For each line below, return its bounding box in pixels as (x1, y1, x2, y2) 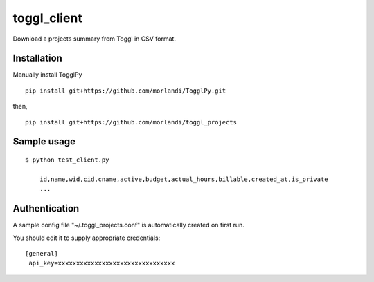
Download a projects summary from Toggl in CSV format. (12, 35, 177, 43)
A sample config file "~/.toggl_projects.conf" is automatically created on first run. (12, 221, 245, 229)
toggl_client (12, 10, 82, 26)
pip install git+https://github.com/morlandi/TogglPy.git (25, 86, 226, 95)
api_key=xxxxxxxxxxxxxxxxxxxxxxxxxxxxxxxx (28, 259, 175, 267)
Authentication (12, 203, 80, 214)
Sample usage (12, 135, 76, 148)
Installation (12, 53, 62, 64)
